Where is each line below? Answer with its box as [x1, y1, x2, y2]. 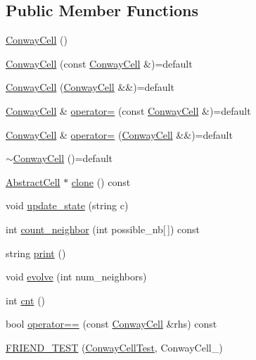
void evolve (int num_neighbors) [6, 269, 147, 284]
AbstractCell [6, 174, 60, 189]
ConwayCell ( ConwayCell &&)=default [6, 80, 174, 94]
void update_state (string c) [6, 198, 129, 213]
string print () [6, 245, 66, 260]
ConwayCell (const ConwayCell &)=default [6, 56, 193, 70]
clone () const [71, 174, 131, 189]
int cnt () [6, 292, 46, 307]
